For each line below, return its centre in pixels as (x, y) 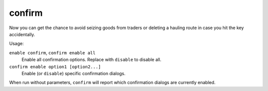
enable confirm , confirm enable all (52, 52)
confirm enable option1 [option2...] (55, 67)
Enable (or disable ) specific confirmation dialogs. (74, 73)
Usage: (17, 44)
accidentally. (22, 34)
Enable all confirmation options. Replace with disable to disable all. (91, 60)
